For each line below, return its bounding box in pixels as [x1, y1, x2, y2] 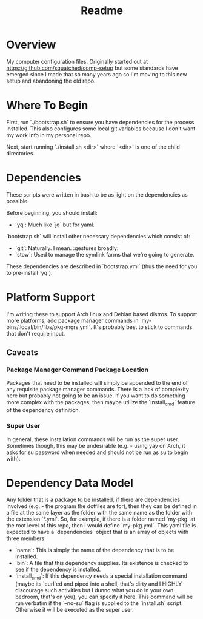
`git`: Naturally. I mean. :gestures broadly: [15, 244, 119, 252]
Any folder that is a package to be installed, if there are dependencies [6, 496, 181, 504]
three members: [6, 535, 47, 542]
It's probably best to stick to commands [93, 323, 193, 331]
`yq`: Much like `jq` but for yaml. [15, 221, 95, 228]
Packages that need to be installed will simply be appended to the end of [6, 379, 188, 387]
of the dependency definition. [6, 407, 81, 414]
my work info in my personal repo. [6, 131, 92, 138]
